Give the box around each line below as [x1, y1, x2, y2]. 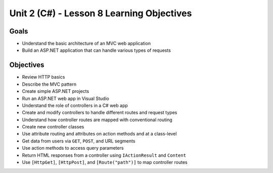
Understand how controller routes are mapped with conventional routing [22, 117, 173, 123]
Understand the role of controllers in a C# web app [22, 102, 128, 109]
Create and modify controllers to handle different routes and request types [22, 110, 177, 116]
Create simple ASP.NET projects [22, 88, 89, 94]
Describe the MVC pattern [22, 81, 77, 87]
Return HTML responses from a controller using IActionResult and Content [22, 152, 187, 158]
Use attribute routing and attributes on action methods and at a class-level [22, 131, 177, 137]
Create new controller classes [22, 124, 84, 130]
